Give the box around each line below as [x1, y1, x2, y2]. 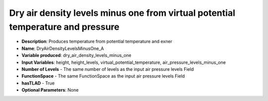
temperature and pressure [9, 21, 120, 32]
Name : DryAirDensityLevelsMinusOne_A [21, 45, 104, 51]
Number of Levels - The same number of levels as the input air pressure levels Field [21, 66, 194, 72]
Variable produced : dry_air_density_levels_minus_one [21, 52, 132, 58]
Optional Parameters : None [21, 87, 79, 93]
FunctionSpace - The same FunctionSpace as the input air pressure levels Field [21, 73, 185, 79]
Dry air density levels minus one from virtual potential [9, 7, 235, 18]
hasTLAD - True [21, 80, 55, 86]
